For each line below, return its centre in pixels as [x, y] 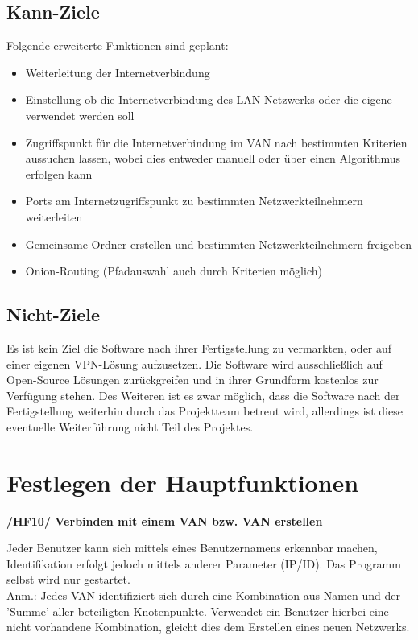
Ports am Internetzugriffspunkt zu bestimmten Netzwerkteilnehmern [194, 201]
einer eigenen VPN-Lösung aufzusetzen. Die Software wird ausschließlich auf [195, 363]
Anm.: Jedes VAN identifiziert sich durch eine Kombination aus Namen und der [203, 595]
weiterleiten [54, 216]
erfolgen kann [59, 173]
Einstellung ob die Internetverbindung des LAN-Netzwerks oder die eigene [209, 99]
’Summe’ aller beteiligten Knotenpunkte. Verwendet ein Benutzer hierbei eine [198, 611]
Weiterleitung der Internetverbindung [118, 72]
